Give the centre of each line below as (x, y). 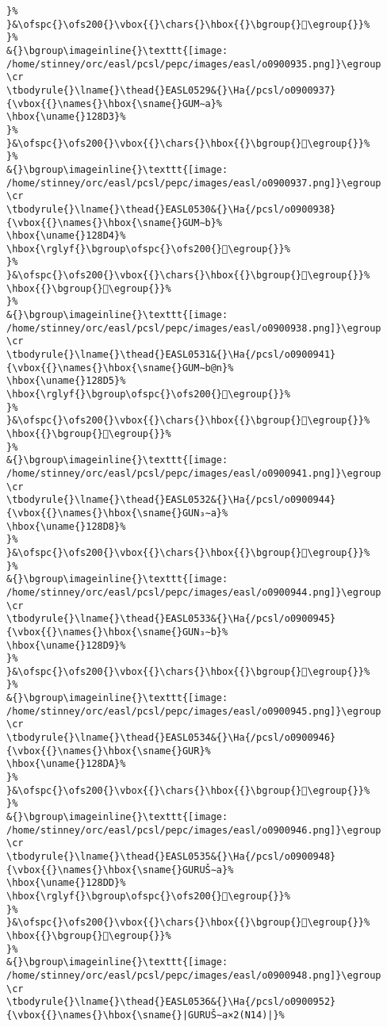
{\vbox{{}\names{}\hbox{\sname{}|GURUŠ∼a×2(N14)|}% (146, 1015)
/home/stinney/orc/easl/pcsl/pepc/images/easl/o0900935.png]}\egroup (194, 64)
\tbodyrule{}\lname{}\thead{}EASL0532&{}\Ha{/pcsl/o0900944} (171, 500)
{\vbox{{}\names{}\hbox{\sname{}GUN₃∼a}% (117, 513)
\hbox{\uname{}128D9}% (66, 645)
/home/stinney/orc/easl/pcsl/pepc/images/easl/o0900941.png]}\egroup (194, 473)
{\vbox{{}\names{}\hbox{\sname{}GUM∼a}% (115, 103)
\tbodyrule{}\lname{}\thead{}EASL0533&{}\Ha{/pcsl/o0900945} (171, 619)
